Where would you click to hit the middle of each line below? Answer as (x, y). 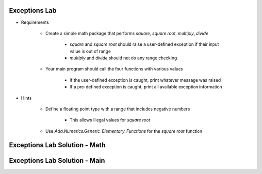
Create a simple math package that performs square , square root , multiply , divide (127, 33)
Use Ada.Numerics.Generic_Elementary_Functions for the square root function (124, 131)
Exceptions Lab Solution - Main (57, 160)
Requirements (35, 22)
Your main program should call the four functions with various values (114, 69)
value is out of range (90, 51)
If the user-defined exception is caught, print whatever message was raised (145, 80)
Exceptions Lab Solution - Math (57, 145)
